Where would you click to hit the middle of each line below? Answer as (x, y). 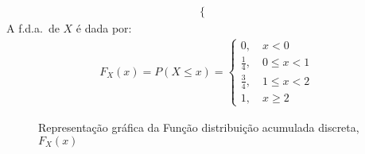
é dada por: (104, 28)
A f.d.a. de (33, 28)
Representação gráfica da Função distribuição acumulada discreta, (199, 127)
